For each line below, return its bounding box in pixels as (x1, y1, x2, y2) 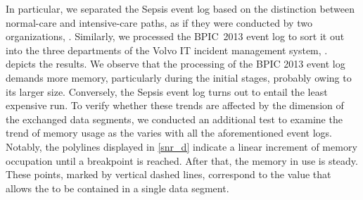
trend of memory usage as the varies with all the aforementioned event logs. (6, 125, 332, 140)
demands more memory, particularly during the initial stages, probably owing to (6, 70, 352, 85)
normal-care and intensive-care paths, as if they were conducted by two (6, 15, 312, 30)
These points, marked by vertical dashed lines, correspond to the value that (6, 167, 331, 182)
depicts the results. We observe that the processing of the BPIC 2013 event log (6, 56, 345, 71)
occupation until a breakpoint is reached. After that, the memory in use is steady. (6, 153, 358, 168)
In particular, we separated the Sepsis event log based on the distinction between (6, 1, 355, 15)
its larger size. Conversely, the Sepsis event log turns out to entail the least (6, 84, 328, 99)
